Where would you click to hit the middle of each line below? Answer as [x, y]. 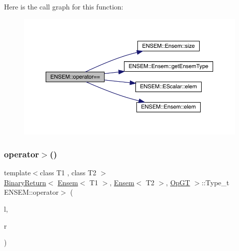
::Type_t [216, 182]
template [17, 173]
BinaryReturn [25, 182]
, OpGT [178, 182]
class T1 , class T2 [68, 173]
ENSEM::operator [31, 192]
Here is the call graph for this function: [64, 6]
